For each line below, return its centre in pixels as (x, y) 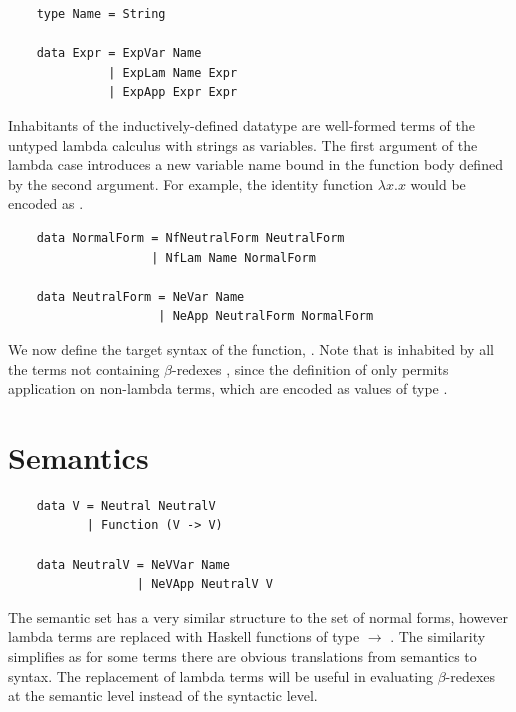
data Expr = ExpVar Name (119, 53)
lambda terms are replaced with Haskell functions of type (184, 636)
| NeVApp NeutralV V (204, 584)
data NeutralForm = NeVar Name (140, 296)
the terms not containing (84, 368)
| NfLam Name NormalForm (233, 257)
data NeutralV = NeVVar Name (133, 564)
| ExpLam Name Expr (173, 72)
